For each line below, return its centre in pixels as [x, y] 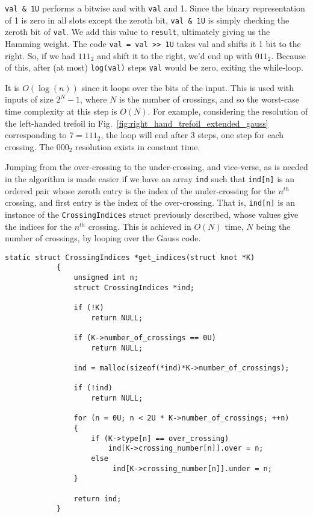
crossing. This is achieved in [140, 226]
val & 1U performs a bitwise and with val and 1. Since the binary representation [155, 8]
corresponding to [36, 135]
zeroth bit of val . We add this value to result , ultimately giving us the [138, 32]
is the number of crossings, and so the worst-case [209, 99]
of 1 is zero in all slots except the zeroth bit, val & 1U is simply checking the [147, 20]
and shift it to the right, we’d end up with [175, 55]
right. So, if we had [40, 55]
